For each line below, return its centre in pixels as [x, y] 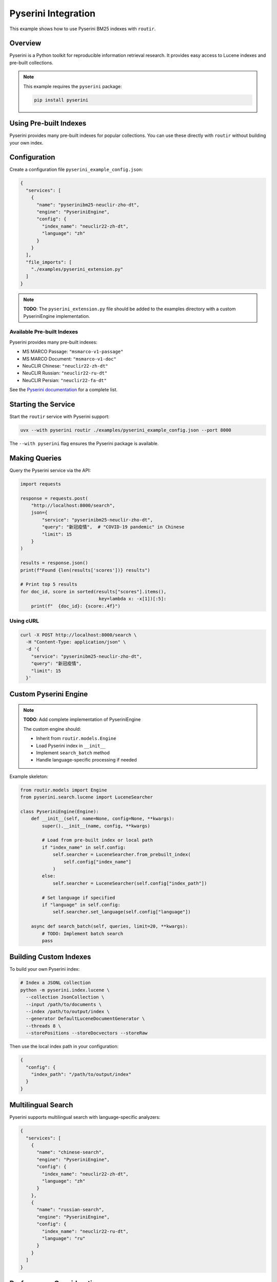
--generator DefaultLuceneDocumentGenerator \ [85, 1019]
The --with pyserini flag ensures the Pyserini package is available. [84, 443]
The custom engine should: [52, 729]
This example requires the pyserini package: [73, 86]
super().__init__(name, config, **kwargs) [96, 826]
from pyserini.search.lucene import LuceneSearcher [87, 797]
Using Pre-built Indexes [48, 123]
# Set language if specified [78, 898]
